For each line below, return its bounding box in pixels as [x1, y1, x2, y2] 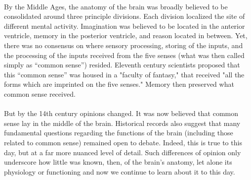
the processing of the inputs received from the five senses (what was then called [4, 50, 245, 60]
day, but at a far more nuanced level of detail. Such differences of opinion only [4, 147, 241, 157]
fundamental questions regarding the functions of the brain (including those [4, 127, 233, 138]
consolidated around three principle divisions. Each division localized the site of [4, 11, 245, 21]
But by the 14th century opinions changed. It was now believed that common [4, 108, 239, 119]
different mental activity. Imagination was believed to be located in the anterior [4, 20, 245, 31]
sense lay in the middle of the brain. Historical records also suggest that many [4, 118, 241, 128]
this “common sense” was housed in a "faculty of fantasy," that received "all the [4, 69, 245, 79]
